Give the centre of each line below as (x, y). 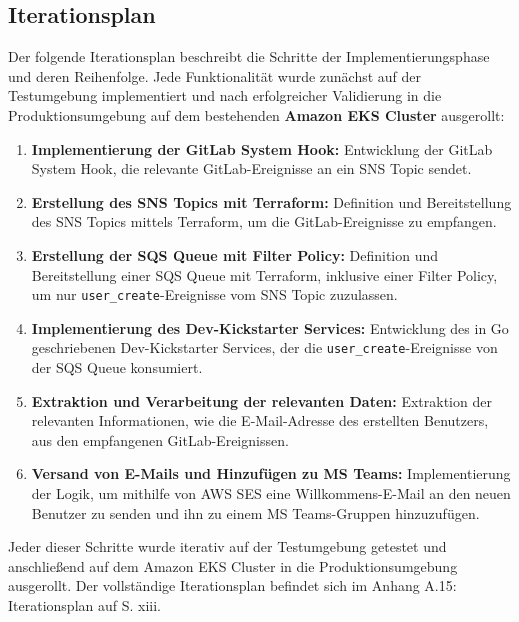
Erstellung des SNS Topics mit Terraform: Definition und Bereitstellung (271, 201)
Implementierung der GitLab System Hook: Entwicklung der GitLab (262, 148)
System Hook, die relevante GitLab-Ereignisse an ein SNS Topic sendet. (251, 168)
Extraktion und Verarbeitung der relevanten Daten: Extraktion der (261, 400)
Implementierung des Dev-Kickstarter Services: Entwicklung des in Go (270, 327)
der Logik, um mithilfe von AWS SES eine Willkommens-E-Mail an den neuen (271, 493)
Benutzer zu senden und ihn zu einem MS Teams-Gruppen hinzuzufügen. (255, 512)
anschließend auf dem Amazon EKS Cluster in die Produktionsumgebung (233, 565)
